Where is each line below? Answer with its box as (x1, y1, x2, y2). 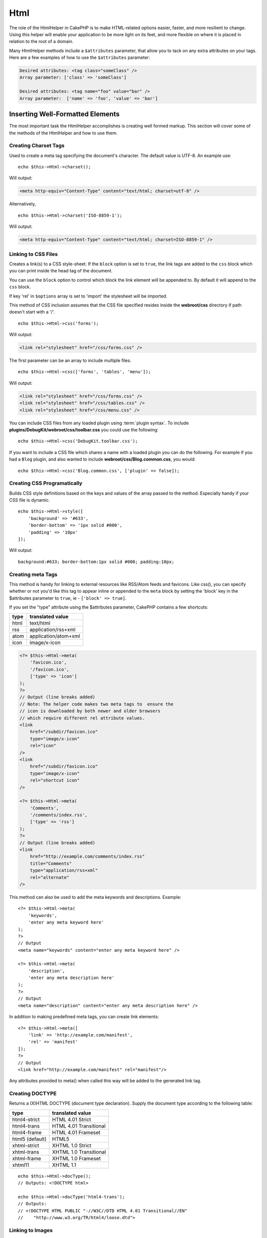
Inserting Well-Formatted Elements (9, 110, 120, 118)
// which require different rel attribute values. (19, 715, 145, 721)
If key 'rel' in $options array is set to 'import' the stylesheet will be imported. (9, 293, 168, 299)
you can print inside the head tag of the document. (9, 268, 113, 274)
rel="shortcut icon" (30, 777, 80, 783)
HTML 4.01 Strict (52, 1116, 91, 1123)
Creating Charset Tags (9, 142, 65, 149)
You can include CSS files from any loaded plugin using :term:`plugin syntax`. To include (9, 420, 189, 426)
